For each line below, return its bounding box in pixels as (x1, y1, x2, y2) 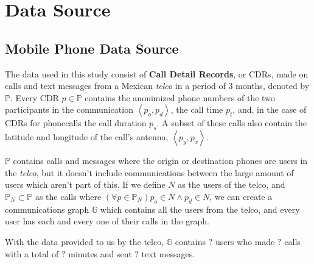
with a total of (5, 247, 59, 260)
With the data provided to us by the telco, (5, 235, 164, 248)
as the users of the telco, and (178, 178, 285, 191)
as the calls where (35, 190, 102, 202)
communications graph (5, 202, 89, 215)
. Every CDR (10, 91, 59, 104)
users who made (215, 235, 275, 248)
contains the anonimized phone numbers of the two (85, 91, 275, 104)
